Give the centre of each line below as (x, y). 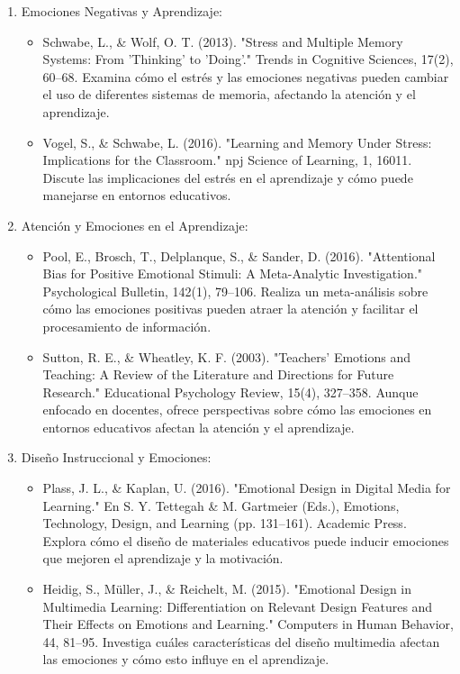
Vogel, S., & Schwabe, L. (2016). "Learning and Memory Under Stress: (237, 142)
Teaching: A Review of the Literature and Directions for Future (218, 374)
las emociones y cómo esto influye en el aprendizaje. (186, 659)
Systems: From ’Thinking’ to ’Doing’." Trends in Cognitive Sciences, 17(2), (248, 59)
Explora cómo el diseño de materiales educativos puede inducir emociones (246, 540)
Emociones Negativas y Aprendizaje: (122, 11)
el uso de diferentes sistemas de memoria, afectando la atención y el (229, 94)
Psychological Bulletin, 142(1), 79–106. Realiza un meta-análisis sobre (235, 291)
